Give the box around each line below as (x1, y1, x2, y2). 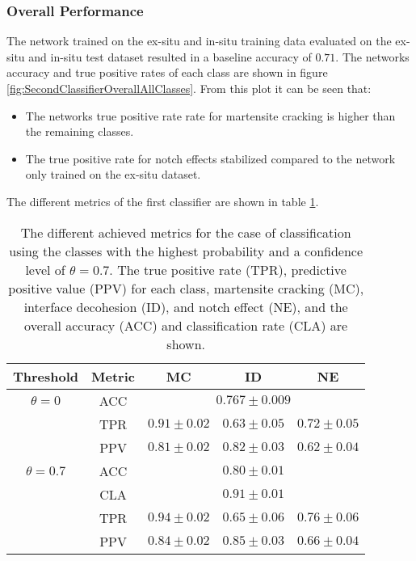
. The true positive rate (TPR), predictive (109, 259, 347, 279)
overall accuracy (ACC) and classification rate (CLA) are (24, 315, 348, 335)
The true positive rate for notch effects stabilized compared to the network (25, 150, 396, 167)
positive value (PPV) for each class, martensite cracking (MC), (8, 278, 364, 297)
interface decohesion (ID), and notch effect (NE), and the (23, 297, 348, 316)
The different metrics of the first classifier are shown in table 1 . (6, 192, 319, 209)
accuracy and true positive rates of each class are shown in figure (6, 64, 328, 81)
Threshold (13, 366, 79, 386)
